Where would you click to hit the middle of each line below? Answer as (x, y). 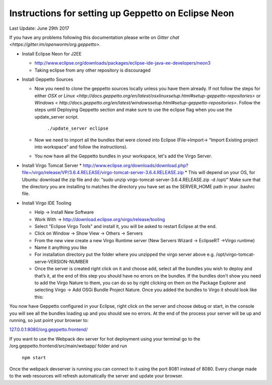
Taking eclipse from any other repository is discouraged (93, 70)
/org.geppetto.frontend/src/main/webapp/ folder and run (68, 346)
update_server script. (57, 117)
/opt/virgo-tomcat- (235, 254)
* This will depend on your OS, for (220, 173)
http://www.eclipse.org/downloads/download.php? (135, 165)
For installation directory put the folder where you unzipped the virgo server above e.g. (125, 254)
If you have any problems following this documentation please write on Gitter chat (94, 37)
